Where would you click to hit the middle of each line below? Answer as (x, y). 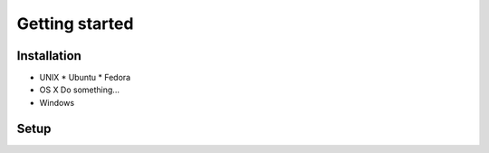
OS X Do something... (79, 90)
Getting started (75, 24)
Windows (57, 102)
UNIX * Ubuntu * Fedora (85, 78)
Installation (49, 56)
